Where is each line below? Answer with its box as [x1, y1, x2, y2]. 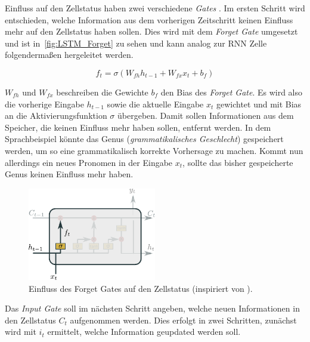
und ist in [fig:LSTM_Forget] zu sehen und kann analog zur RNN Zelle [5, 36, 267, 49]
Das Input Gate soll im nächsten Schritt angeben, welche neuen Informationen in [5, 302, 300, 315]
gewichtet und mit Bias [216, 97, 302, 110]
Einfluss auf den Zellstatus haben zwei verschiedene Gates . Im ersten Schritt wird [5, 2, 305, 14]
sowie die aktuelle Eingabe [107, 97, 204, 110]
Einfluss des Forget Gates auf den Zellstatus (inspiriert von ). [29, 282, 253, 294]
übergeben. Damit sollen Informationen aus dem [117, 109, 294, 122]
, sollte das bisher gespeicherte [182, 156, 293, 168]
